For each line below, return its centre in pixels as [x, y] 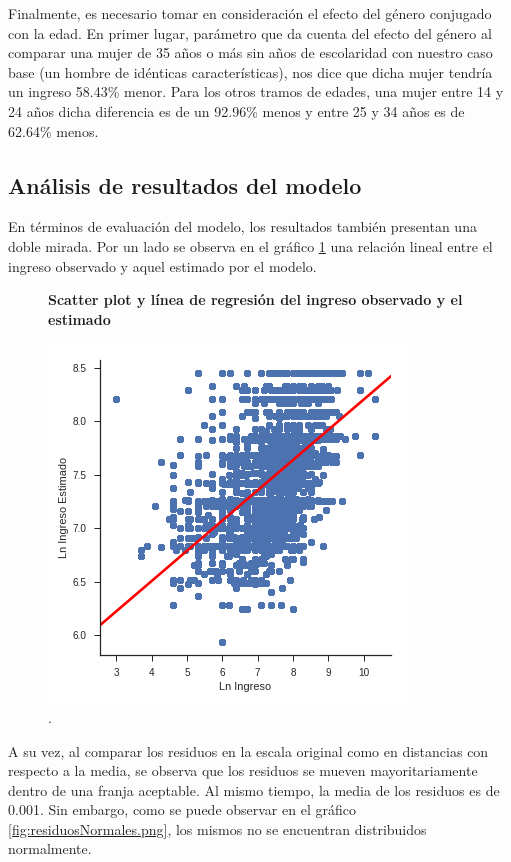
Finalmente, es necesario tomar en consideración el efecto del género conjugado [250, 13]
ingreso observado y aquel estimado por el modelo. [162, 265]
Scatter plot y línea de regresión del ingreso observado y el [255, 299]
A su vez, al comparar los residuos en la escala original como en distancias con [248, 750]
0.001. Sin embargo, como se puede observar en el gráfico [182, 809]
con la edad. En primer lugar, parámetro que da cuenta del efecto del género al [250, 32]
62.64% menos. [53, 130]
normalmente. [50, 848]
